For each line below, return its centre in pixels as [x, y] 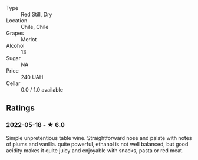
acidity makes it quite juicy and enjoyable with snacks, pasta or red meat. [95, 150]
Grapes [15, 33]
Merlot [29, 39]
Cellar [13, 83]
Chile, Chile [35, 27]
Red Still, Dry [37, 14]
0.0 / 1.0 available [42, 89]
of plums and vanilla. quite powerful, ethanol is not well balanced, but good [97, 144]
